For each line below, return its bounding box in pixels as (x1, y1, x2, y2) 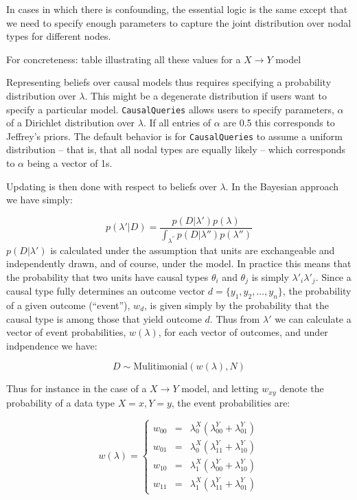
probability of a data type (6, 395, 115, 409)
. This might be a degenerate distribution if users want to (84, 88, 327, 102)
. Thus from (209, 311, 260, 326)
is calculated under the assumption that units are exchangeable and (50, 242, 335, 257)
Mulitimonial (133, 362, 188, 372)
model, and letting (181, 381, 259, 396)
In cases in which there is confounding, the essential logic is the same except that (6, 2, 348, 16)
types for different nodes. (6, 29, 111, 43)
